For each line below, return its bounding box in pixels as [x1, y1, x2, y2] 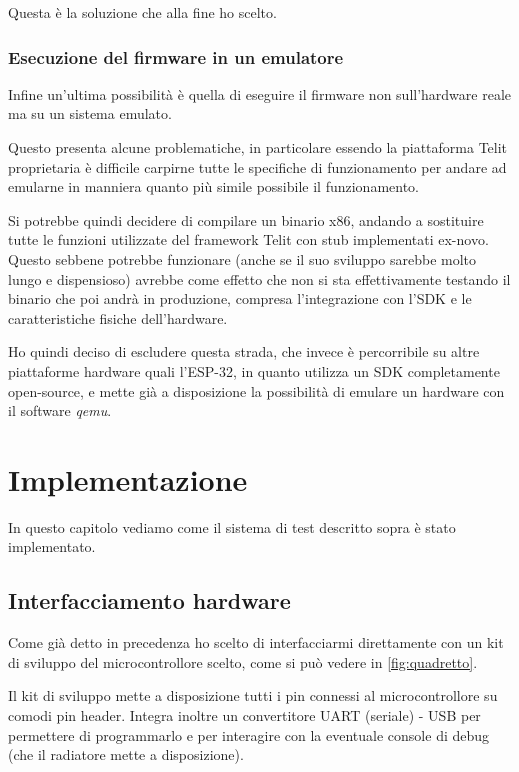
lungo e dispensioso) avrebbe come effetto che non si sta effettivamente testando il [8, 268, 511, 289]
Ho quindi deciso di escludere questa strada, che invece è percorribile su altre [8, 341, 480, 362]
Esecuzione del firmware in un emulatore [8, 44, 344, 69]
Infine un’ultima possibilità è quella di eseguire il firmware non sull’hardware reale [8, 83, 512, 104]
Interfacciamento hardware [8, 585, 291, 616]
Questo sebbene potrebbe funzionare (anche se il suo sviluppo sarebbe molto [8, 248, 477, 269]
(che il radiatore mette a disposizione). [8, 744, 244, 765]
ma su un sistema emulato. [8, 103, 172, 124]
